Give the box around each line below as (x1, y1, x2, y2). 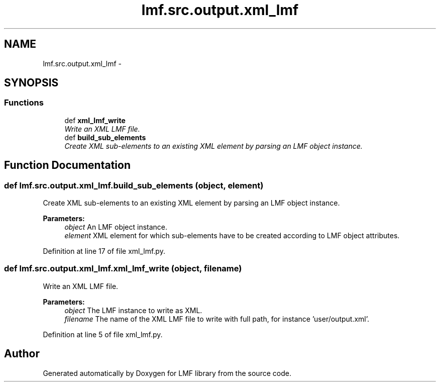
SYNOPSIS (4, 76, 59, 89)
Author (4, 347, 40, 360)
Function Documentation (4, 159, 131, 172)
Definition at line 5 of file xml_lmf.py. (43, 330, 163, 339)
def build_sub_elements (64, 133, 146, 142)
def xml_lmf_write (64, 116, 126, 125)
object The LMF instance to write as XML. (64, 306, 202, 315)
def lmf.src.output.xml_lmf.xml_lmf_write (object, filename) (4, 263, 242, 274)
